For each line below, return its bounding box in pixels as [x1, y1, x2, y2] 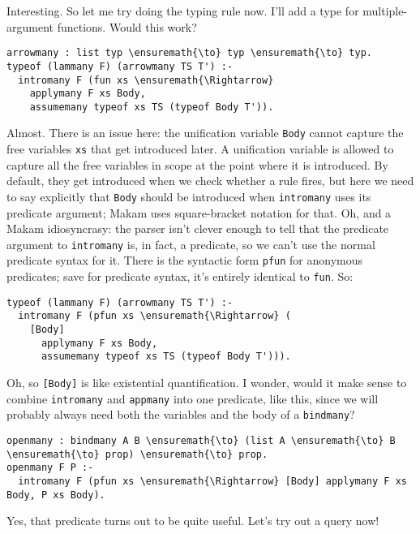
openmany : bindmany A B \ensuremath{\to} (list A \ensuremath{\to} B [6, 435, 396, 447]
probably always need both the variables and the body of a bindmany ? [6, 406, 355, 423]
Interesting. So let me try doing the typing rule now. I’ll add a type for [6, 2, 359, 19]
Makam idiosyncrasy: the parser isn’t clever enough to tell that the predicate [6, 220, 389, 237]
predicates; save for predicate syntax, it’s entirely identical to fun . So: [6, 268, 354, 285]
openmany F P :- [6, 462, 94, 474]
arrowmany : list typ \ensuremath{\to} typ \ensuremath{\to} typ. [6, 47, 373, 59]
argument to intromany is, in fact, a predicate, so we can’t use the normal [6, 235, 375, 252]
